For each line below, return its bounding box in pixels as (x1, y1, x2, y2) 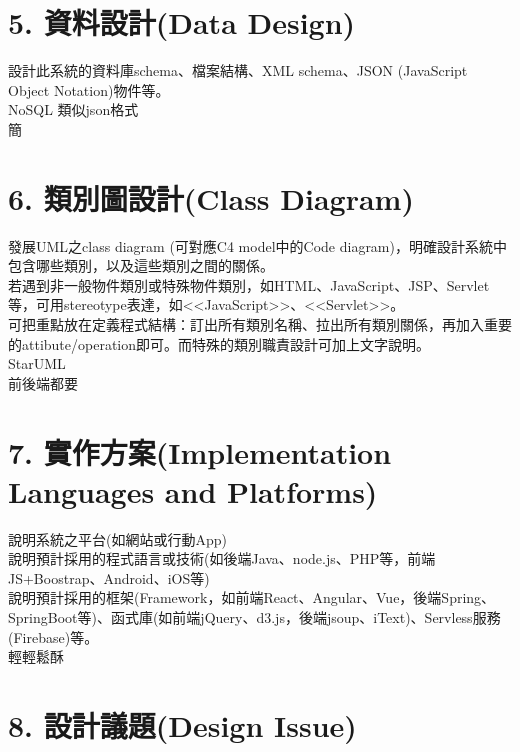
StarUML (8, 353, 66, 374)
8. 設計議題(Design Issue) (8, 705, 357, 746)
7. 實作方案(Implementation (8, 431, 392, 472)
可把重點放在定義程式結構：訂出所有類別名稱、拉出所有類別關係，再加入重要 (8, 314, 512, 334)
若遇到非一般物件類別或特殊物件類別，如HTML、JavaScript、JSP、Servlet (8, 274, 490, 295)
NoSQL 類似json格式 (8, 99, 139, 120)
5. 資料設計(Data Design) (8, 2, 356, 43)
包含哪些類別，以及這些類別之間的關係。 (8, 255, 274, 276)
